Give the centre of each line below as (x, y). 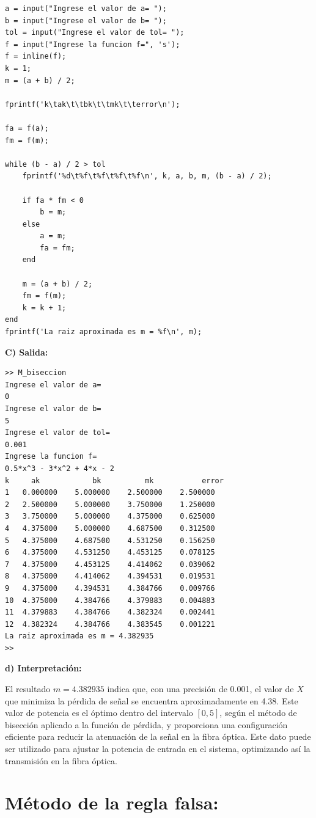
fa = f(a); (27, 128)
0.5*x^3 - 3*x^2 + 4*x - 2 (60, 468)
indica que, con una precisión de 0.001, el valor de (200, 689)
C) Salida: (27, 352)
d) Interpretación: (43, 668)
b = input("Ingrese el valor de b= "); (86, 20)
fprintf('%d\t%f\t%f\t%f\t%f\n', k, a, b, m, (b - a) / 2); (147, 176)
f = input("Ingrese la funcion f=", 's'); (93, 44)
